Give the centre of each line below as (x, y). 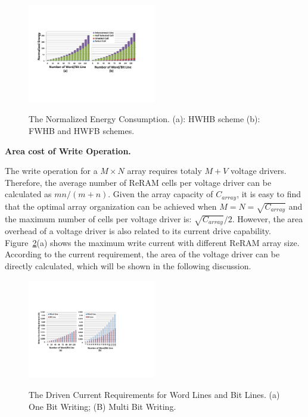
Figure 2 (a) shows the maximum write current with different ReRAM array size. (152, 242)
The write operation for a (51, 171)
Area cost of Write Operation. (68, 150)
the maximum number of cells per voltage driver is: (98, 218)
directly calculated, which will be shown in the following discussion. (128, 266)
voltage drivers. (259, 171)
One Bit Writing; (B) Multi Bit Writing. (102, 406)
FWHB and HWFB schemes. (82, 130)
